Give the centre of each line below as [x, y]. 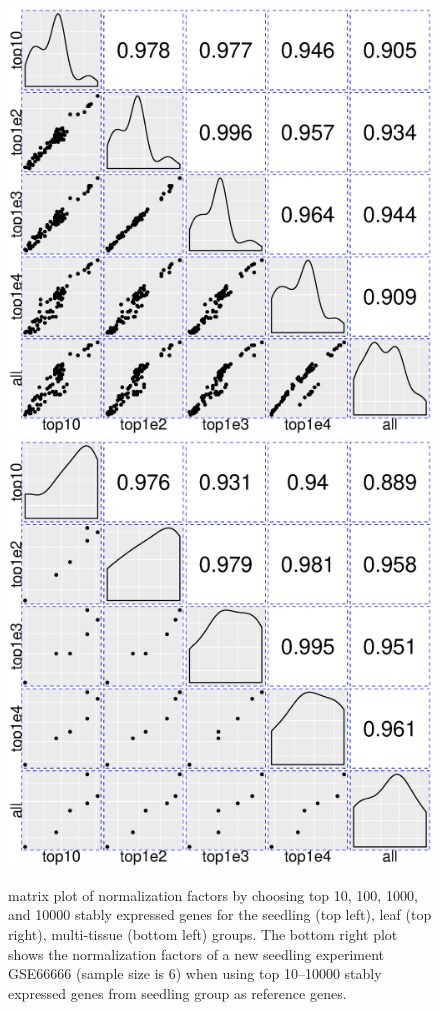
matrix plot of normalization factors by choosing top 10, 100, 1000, [213, 894]
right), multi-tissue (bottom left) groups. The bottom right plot [203, 934]
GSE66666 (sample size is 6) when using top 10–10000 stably [195, 973]
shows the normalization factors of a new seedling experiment [196, 953]
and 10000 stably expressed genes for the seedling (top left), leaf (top [220, 914]
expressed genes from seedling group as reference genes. [177, 992]
